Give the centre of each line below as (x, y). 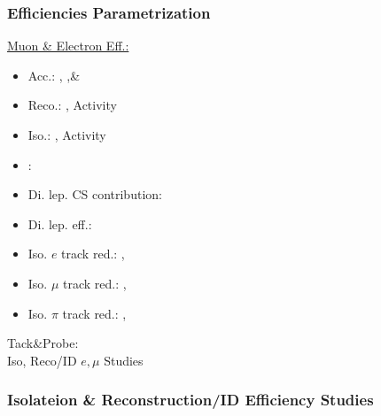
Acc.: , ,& (54, 75)
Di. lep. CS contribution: (95, 194)
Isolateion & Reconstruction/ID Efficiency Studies (190, 400)
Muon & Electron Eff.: (68, 46)
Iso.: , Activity (67, 135)
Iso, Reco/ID (42, 360)
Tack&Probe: (43, 343)
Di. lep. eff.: (60, 223)
